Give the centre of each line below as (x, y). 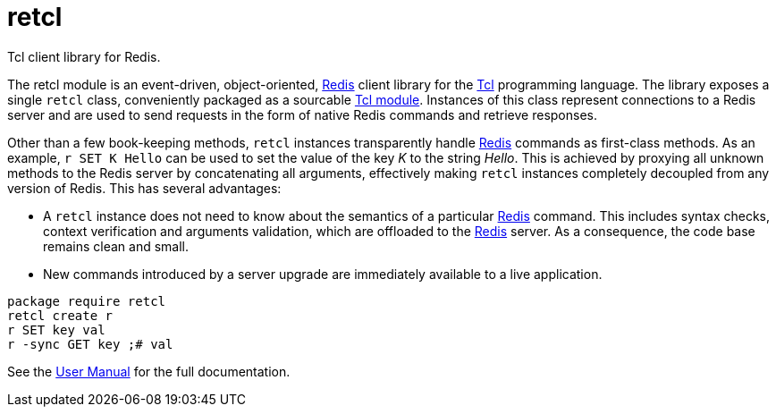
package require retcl (87, 301)
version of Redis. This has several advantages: (144, 188)
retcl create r (60, 315)
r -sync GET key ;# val (90, 344)
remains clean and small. (116, 246)
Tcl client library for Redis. (84, 56)
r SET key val (56, 330)
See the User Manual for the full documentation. (149, 371)
